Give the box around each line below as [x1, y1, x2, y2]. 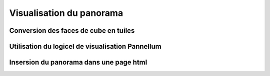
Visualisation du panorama [9, 7, 123, 18]
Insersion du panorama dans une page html [9, 58, 147, 67]
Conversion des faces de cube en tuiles [9, 26, 135, 35]
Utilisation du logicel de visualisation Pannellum [9, 42, 162, 51]
